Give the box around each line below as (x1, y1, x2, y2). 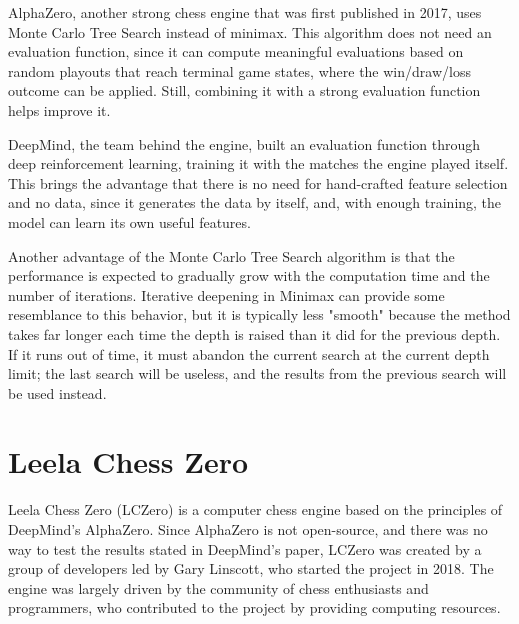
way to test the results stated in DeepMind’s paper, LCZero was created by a (8, 538, 482, 559)
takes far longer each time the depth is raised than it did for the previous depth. (8, 323, 501, 344)
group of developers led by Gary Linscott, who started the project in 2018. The (8, 558, 494, 579)
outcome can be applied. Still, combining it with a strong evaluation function (8, 80, 481, 101)
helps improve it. (8, 99, 111, 120)
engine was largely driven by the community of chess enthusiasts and (8, 577, 429, 598)
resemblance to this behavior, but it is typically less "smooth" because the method (8, 304, 511, 325)
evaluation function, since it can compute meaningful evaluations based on (8, 41, 464, 62)
